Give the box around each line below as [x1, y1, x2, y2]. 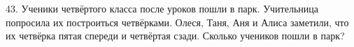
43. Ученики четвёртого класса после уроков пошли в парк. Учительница [6, 1, 319, 15]
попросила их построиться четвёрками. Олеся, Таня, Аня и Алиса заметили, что [6, 15, 349, 29]
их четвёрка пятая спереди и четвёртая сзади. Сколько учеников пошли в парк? [6, 28, 345, 43]
